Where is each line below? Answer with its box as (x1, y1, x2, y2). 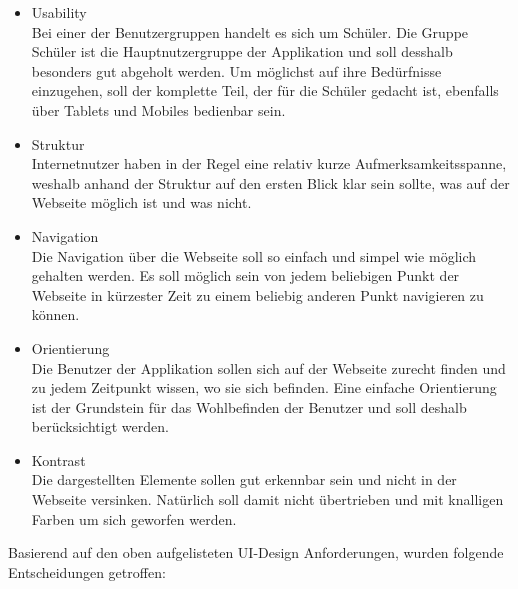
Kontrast (31, 449, 86, 470)
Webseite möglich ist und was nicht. (31, 192, 252, 213)
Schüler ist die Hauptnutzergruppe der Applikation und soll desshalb (31, 41, 453, 62)
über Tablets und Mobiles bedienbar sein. (31, 99, 286, 120)
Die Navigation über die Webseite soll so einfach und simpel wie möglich (31, 245, 477, 266)
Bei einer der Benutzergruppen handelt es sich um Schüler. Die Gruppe (31, 21, 469, 42)
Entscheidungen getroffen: (8, 561, 166, 582)
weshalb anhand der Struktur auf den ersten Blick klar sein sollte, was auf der (31, 172, 510, 193)
